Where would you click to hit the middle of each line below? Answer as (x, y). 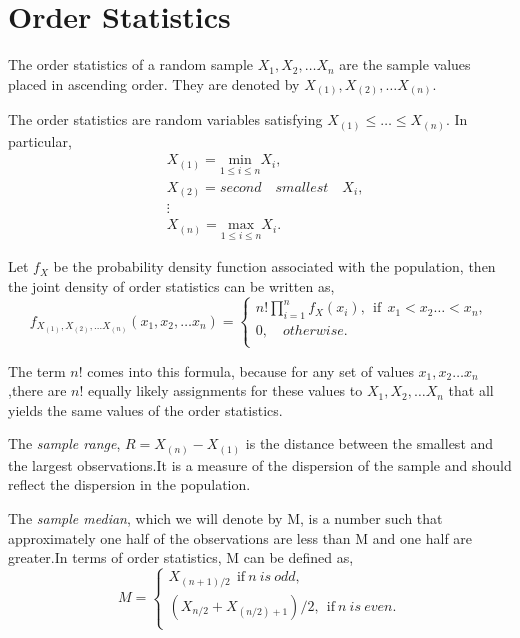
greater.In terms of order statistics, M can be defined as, (181, 557)
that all (471, 390)
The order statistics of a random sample (131, 64)
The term (37, 370)
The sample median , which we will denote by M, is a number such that (225, 518)
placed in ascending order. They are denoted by (154, 83)
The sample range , (64, 443)
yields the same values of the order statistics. (145, 409)
